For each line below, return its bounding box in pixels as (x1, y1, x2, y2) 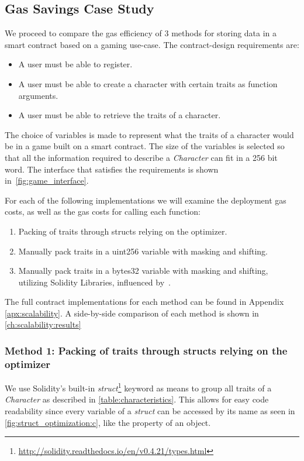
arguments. (18, 89, 58, 101)
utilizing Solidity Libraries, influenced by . (18, 276, 171, 288)
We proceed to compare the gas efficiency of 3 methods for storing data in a (5, 27, 277, 39)
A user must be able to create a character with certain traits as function (18, 77, 278, 90)
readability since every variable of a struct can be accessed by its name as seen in (5, 405, 295, 417)
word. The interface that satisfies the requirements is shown (5, 163, 219, 175)
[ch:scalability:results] (5, 318, 81, 331)
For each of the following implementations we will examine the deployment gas (5, 194, 286, 206)
